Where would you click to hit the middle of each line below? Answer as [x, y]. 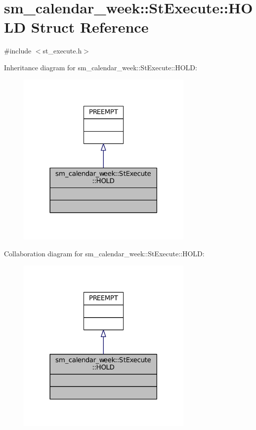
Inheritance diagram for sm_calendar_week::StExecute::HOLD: [101, 67]
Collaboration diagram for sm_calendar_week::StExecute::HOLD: [104, 254]
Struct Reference [90, 27]
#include [18, 51]
